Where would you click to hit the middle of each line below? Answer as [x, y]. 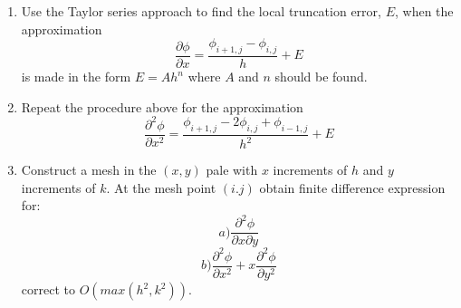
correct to [48, 289]
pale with [232, 170]
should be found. [321, 77]
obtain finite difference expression [352, 187]
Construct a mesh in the [89, 170]
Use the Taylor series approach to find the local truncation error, [201, 11]
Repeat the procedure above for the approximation [162, 106]
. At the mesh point [161, 187]
